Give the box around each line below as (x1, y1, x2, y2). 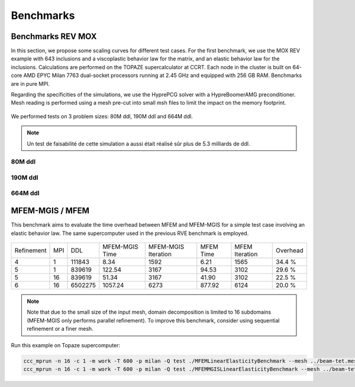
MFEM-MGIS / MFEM (11, 206, 90, 216)
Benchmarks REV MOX (11, 31, 97, 41)
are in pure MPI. (11, 80, 50, 87)
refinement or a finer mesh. (27, 325, 94, 333)
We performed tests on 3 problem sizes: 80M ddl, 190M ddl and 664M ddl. (11, 112, 193, 120)
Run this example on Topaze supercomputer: (11, 341, 121, 349)
